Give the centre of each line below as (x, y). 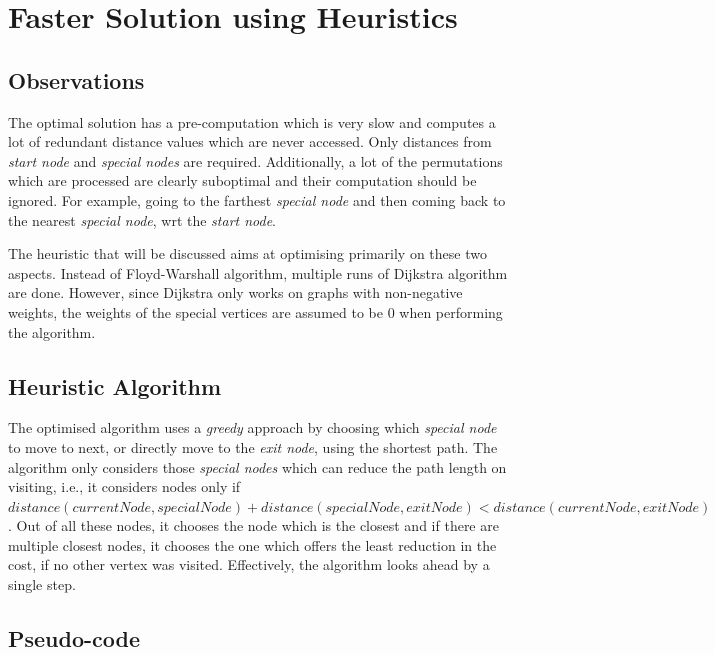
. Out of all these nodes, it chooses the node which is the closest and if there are (253, 525)
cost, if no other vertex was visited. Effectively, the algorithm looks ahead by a (249, 564)
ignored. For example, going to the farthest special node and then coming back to (257, 199)
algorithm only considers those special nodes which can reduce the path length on (257, 466)
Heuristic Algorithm (115, 385)
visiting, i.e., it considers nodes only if (124, 486)
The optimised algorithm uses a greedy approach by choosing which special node (252, 427)
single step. (42, 584)
